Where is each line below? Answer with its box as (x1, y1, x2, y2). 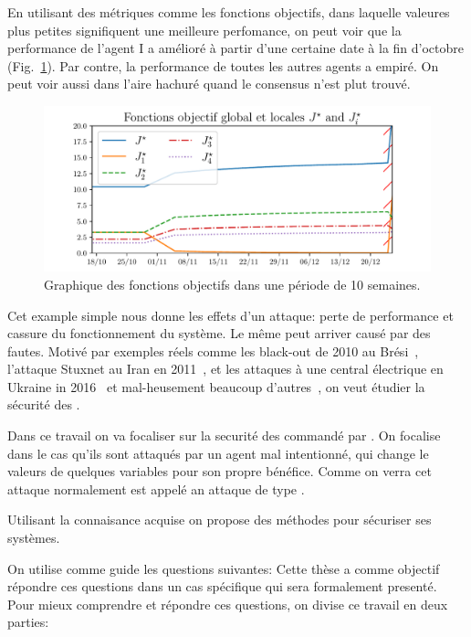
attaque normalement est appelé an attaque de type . (7, 479, 305, 498)
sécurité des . (7, 395, 80, 414)
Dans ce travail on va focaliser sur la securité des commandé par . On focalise (7, 426, 441, 445)
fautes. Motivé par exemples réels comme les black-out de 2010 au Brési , (7, 341, 419, 360)
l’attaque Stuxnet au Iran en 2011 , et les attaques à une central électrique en (7, 359, 444, 378)
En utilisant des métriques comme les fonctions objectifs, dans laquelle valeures (7, 3, 450, 21)
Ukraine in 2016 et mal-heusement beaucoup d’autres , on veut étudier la (7, 377, 425, 396)
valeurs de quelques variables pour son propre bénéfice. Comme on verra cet (7, 462, 432, 481)
